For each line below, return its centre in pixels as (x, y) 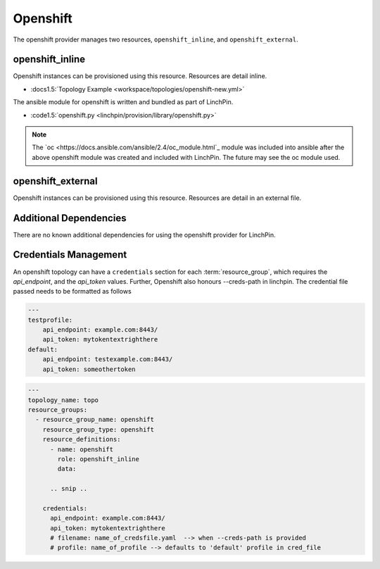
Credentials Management (70, 255)
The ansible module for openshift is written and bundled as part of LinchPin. (123, 102)
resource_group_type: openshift (99, 429)
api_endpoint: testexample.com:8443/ (108, 359)
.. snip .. (69, 489)
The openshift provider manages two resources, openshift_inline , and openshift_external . (156, 39)
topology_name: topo (63, 400)
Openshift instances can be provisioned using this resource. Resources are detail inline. (140, 76)
